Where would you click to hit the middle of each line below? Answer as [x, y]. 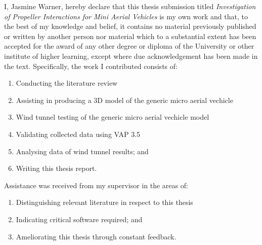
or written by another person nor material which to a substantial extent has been [130, 36]
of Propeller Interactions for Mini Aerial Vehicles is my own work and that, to [126, 16]
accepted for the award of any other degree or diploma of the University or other [129, 46]
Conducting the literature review [67, 83]
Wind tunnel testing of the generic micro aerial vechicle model [113, 117]
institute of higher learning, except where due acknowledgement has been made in [131, 56]
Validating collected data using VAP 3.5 [78, 134]
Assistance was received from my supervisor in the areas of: [96, 185]
